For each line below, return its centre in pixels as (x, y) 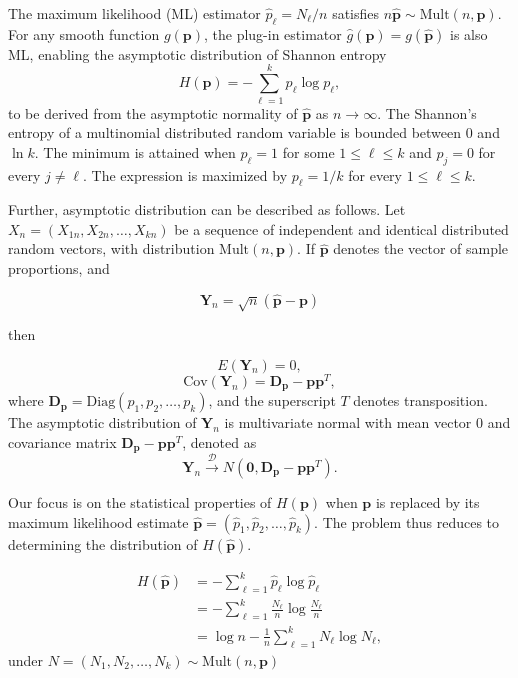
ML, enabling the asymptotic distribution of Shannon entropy (197, 53)
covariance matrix (62, 441)
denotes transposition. (420, 400)
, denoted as (219, 441)
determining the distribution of (103, 543)
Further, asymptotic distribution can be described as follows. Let (207, 209)
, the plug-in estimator (273, 33)
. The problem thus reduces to (407, 521)
